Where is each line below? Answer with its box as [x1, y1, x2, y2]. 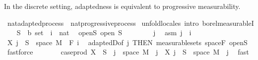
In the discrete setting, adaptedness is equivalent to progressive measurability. [4, 1, 241, 11]
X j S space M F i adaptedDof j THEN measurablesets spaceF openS [7, 37, 248, 47]
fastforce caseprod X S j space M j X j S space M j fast [7, 47, 249, 57]
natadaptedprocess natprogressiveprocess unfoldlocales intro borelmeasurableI [7, 17, 254, 28]
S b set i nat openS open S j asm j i [16, 27, 192, 38]
